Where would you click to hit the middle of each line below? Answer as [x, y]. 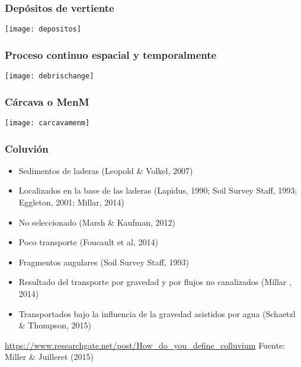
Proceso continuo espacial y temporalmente [111, 54]
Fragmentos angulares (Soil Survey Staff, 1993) [104, 262]
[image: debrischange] [49, 76]
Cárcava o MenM [47, 101]
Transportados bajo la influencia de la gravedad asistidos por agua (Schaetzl [157, 313]
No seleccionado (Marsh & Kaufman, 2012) [97, 222]
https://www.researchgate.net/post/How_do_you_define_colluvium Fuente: [145, 345]
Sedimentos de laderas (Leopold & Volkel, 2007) [106, 170]
